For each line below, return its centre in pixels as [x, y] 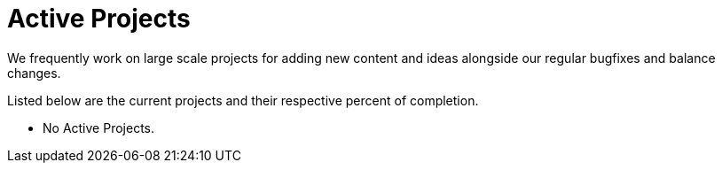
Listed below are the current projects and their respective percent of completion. [243, 100]
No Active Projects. [98, 127]
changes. [34, 73]
